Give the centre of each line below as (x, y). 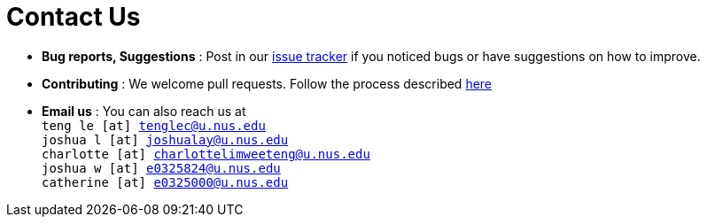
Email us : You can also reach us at (144, 111)
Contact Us (74, 17)
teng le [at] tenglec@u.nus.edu (154, 125)
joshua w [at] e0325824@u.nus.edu (161, 168)
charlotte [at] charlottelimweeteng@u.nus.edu (206, 154)
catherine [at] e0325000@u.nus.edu (165, 182)
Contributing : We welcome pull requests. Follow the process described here (267, 83)
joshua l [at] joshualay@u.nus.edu (165, 139)
